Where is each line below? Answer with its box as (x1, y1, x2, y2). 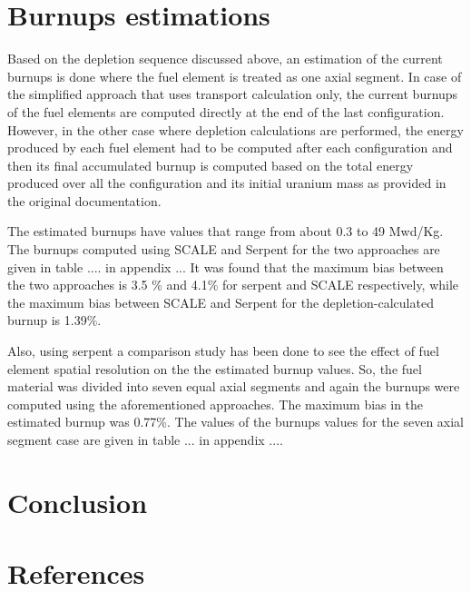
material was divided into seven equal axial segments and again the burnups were (7, 377, 460, 396)
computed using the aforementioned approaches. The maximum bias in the (7, 394, 424, 413)
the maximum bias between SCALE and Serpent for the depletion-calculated (7, 292, 434, 311)
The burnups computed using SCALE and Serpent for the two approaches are (7, 240, 440, 259)
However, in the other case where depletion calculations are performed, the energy (7, 120, 464, 139)
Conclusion (7, 483, 148, 520)
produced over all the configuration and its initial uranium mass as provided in (7, 173, 446, 192)
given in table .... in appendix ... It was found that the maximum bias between (7, 257, 444, 276)
